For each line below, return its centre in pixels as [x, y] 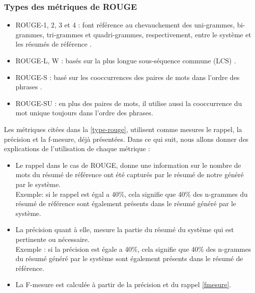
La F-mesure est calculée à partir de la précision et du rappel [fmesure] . [123, 284]
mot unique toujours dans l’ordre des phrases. [84, 113]
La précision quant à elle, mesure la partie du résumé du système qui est [125, 229]
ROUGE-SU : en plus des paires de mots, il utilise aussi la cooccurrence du [129, 103]
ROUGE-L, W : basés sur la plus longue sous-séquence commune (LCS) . [126, 60]
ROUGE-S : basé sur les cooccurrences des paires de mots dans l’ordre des [127, 77]
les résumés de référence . [54, 44]
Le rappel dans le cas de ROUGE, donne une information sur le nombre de [128, 165]
